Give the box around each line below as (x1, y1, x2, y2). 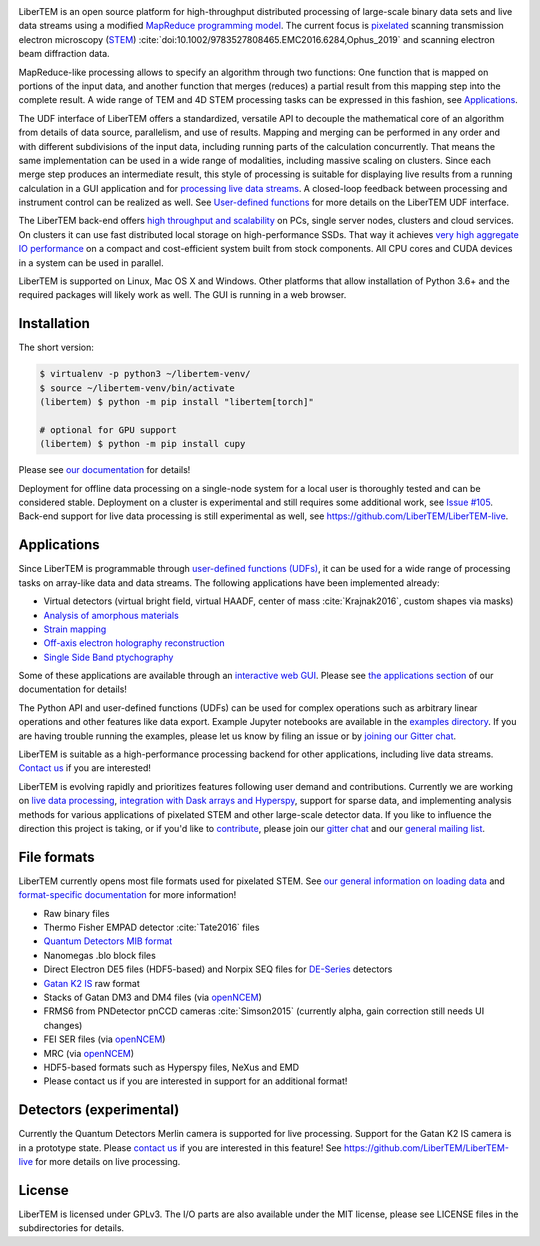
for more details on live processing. (35, 1156, 181, 1168)
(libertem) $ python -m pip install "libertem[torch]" (39, 396, 314, 408)
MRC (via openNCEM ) (43, 1047, 135, 1059)
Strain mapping (43, 623, 107, 635)
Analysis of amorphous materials (43, 609, 179, 621)
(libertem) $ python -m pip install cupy (39, 438, 246, 450)
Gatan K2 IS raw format (43, 977, 140, 989)
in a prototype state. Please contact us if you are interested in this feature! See (18, 1141, 342, 1154)
